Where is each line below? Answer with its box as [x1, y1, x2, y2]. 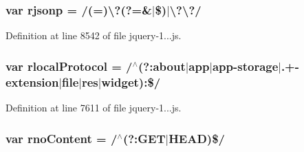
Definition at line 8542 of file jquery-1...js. [6, 28, 182, 43]
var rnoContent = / [6, 129, 118, 146]
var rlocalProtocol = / [6, 57, 133, 74]
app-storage [212, 57, 279, 74]
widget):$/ [101, 73, 161, 90]
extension [6, 73, 59, 90]
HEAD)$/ [169, 129, 225, 146]
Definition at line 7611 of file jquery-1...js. [6, 100, 182, 115]
